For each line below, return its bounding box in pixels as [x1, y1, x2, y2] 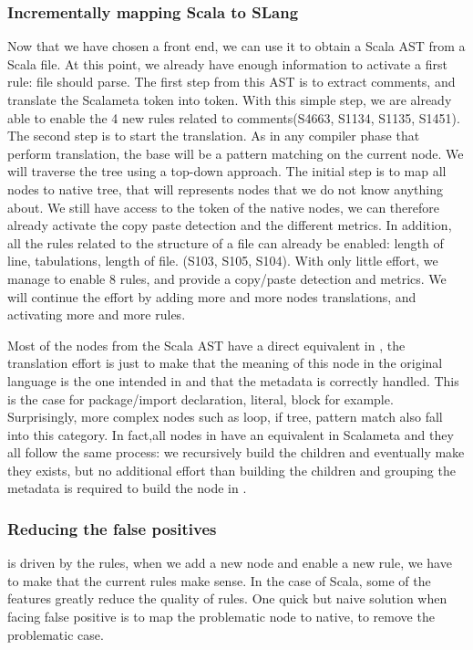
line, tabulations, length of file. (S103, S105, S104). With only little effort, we [7, 251, 438, 270]
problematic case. [7, 624, 104, 644]
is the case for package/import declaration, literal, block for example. [7, 389, 394, 408]
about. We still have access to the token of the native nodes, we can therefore [7, 197, 439, 216]
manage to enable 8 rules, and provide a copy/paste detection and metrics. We [7, 268, 447, 288]
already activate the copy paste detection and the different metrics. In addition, [7, 215, 452, 235]
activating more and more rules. [7, 305, 186, 324]
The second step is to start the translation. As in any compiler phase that [7, 126, 420, 145]
